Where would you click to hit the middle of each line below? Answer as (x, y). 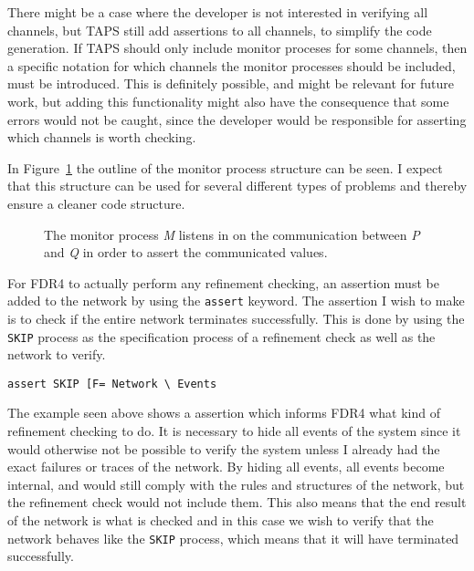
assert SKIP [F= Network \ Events (112, 384)
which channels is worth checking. (102, 137)
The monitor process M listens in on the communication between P (232, 234)
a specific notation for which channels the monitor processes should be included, (232, 65)
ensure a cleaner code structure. (96, 203)
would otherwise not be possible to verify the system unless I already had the (224, 448)
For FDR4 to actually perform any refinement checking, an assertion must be (223, 282)
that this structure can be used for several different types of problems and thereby (237, 186)
